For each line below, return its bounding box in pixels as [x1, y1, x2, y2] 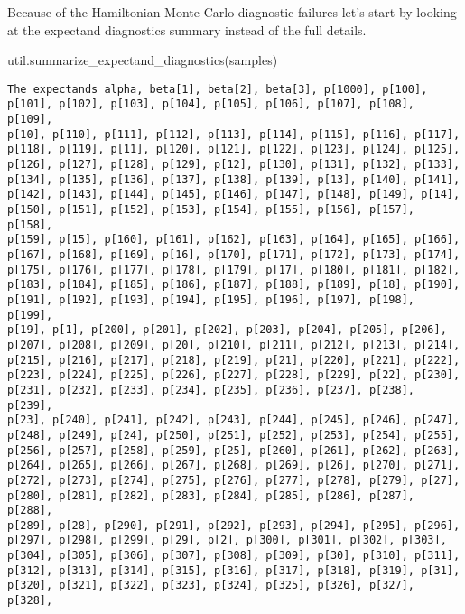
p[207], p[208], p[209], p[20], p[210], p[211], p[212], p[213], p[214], [7, 338, 460, 351]
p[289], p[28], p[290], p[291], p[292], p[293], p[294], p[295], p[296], [7, 518, 460, 532]
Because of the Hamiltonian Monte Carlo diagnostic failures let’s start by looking [7, 3, 457, 21]
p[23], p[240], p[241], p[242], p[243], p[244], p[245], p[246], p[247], [7, 414, 460, 427]
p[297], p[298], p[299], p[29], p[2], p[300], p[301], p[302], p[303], [7, 534, 447, 547]
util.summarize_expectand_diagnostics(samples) [7, 51, 278, 70]
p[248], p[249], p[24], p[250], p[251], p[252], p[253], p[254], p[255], [7, 428, 460, 442]
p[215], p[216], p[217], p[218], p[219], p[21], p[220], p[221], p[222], [7, 353, 460, 367]
